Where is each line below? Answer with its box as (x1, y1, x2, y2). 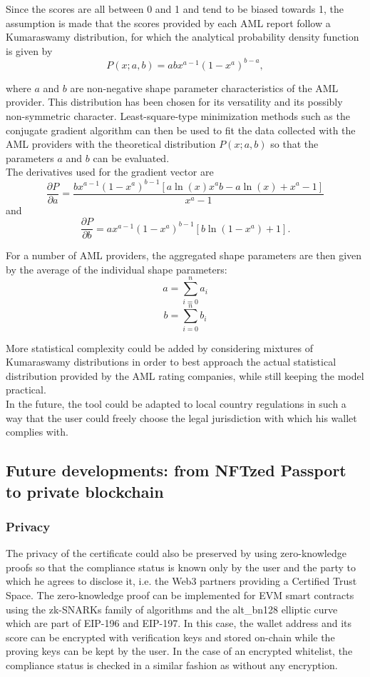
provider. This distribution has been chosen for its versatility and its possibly (6, 94, 343, 109)
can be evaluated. (93, 150, 170, 165)
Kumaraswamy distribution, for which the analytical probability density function (6, 29, 359, 44)
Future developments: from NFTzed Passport (6, 459, 346, 481)
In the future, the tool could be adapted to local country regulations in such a (6, 396, 346, 411)
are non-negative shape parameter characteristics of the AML (70, 80, 339, 95)
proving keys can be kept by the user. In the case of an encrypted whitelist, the (6, 643, 353, 658)
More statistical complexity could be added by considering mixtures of (6, 340, 313, 355)
